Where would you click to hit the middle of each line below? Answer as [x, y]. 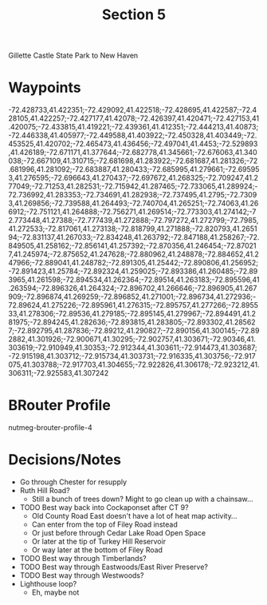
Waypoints [45, 88]
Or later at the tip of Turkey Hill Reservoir [98, 541]
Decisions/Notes [65, 460]
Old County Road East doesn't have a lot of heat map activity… [134, 516]
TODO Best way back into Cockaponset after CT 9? [104, 507]
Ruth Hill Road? [45, 490]
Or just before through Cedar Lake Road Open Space [118, 533]
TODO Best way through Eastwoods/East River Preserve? [114, 567]
